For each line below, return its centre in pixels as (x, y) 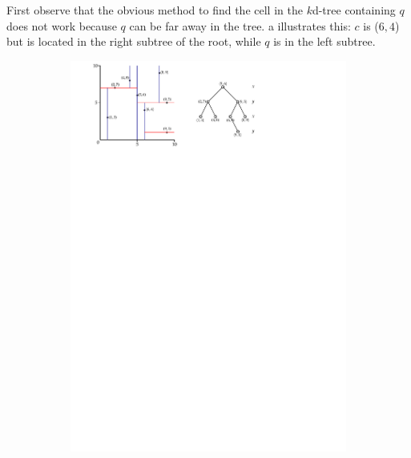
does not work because (62, 25)
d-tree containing (354, 10)
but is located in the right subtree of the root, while (134, 41)
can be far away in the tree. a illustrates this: (240, 25)
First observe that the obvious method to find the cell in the (155, 10)
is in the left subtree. (324, 41)
